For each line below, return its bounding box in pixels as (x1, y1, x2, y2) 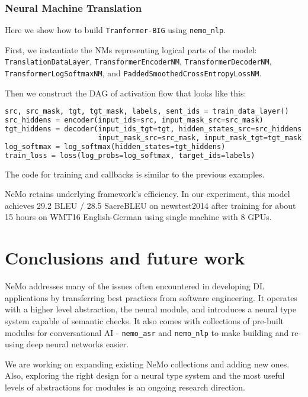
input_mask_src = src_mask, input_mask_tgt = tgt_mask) (98, 134, 306, 142)
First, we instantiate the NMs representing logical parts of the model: (5, 43, 257, 56)
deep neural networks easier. (26, 338, 129, 350)
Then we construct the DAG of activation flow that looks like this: (5, 86, 246, 99)
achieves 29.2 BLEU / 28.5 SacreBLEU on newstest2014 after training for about (5, 199, 296, 211)
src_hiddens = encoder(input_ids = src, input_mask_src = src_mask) (5, 116, 264, 125)
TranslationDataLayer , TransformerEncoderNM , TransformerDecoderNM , (5, 55, 272, 67)
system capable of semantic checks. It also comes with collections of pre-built (5, 314, 284, 327)
